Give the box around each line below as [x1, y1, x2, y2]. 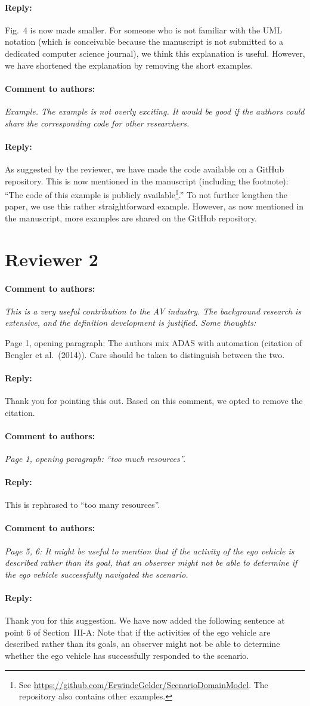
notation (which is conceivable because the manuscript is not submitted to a [5, 35, 284, 48]
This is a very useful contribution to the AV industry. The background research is [5, 304, 302, 317]
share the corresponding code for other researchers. [5, 116, 190, 129]
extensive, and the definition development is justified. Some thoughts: [5, 316, 256, 329]
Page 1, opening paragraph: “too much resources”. [5, 452, 186, 464]
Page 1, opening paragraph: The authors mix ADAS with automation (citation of [5, 336, 302, 349]
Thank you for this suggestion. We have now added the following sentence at [5, 614, 285, 627]
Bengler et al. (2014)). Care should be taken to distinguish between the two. [5, 348, 285, 360]
